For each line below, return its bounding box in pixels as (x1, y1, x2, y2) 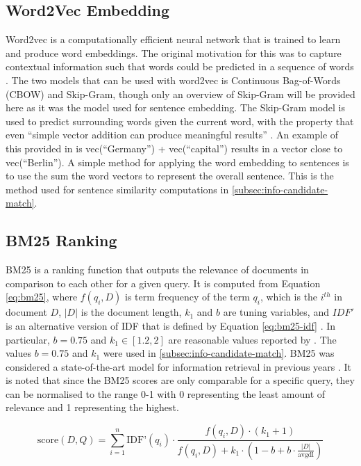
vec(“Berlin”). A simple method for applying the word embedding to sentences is (6, 154, 349, 169)
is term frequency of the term (125, 289, 250, 304)
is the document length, (81, 305, 182, 319)
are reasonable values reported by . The (168, 332, 337, 346)
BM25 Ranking (6, 230, 117, 251)
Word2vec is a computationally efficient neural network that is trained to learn (6, 32, 341, 47)
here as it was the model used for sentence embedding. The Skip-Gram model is (6, 100, 345, 115)
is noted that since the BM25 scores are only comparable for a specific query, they (6, 373, 355, 387)
